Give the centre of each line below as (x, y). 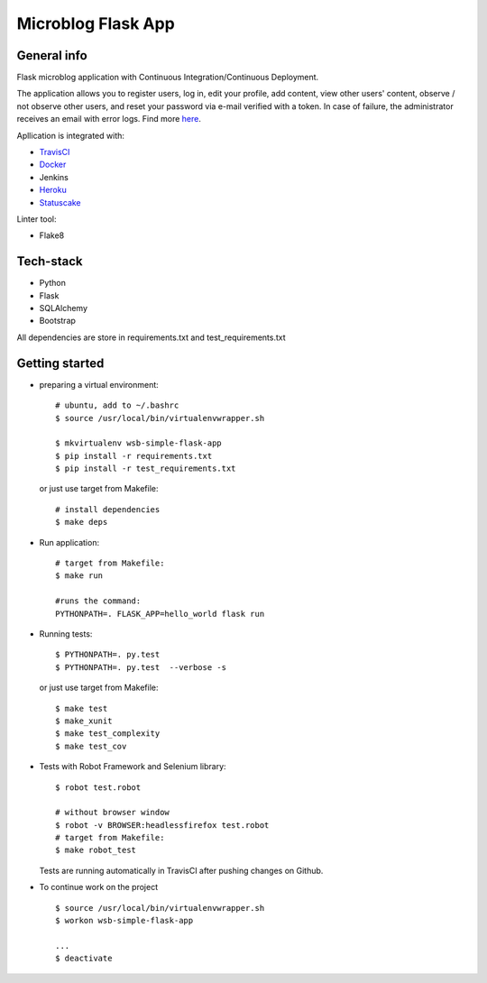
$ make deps (82, 522)
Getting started (60, 363)
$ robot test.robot (98, 787)
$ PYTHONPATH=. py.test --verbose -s (141, 667)
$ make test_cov (91, 746)
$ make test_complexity (108, 734)
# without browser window (113, 813)
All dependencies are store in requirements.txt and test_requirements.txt (151, 337)
